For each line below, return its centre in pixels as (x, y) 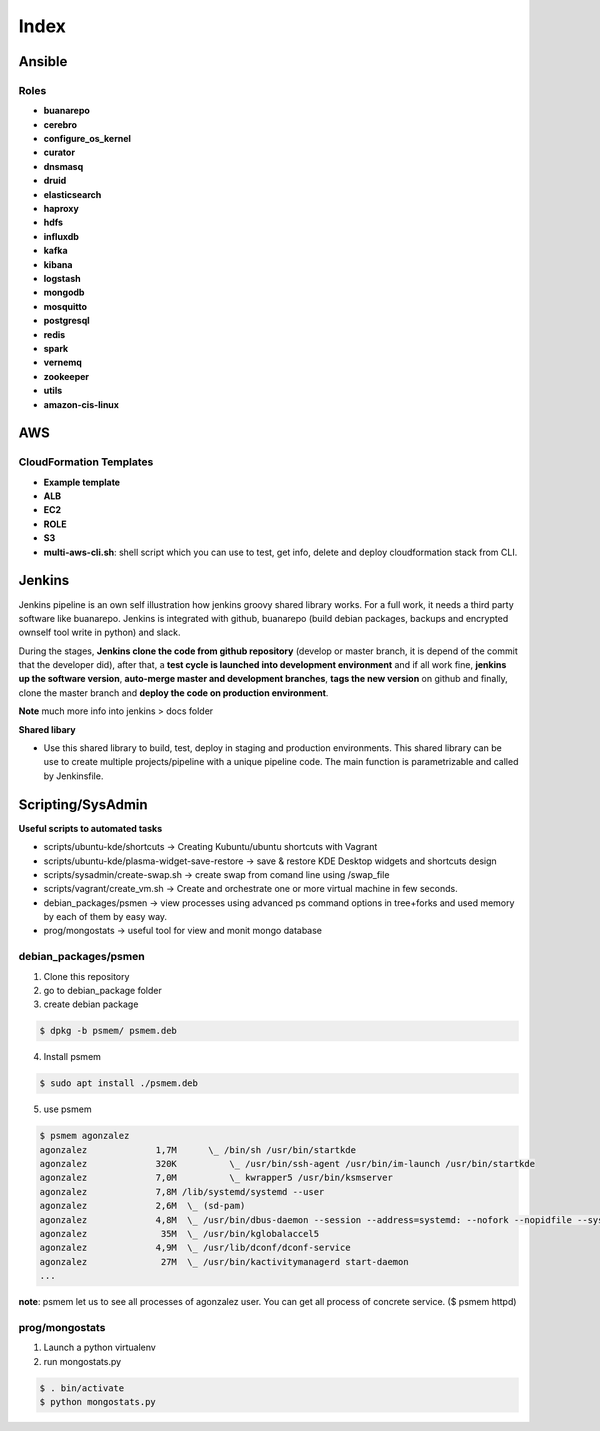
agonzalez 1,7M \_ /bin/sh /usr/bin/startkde (198, 1149)
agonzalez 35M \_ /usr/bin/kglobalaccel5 (179, 1234)
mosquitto (65, 306)
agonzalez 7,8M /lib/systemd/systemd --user (182, 1191)
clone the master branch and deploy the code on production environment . (173, 692)
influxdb (61, 236)
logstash (62, 278)
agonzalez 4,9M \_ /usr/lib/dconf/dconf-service (195, 1248)
